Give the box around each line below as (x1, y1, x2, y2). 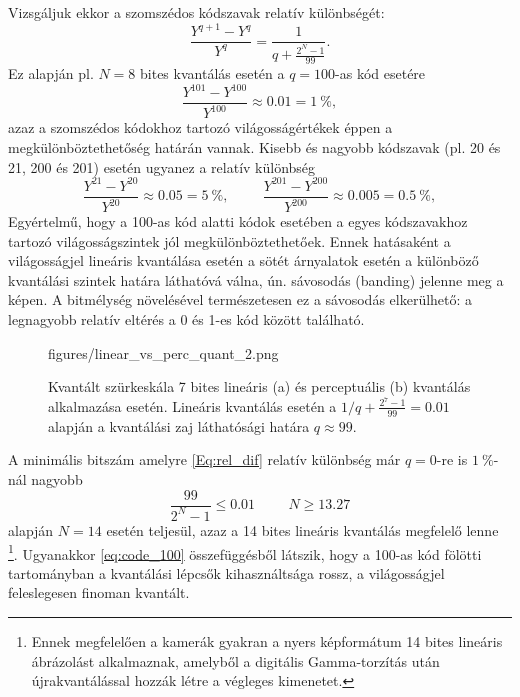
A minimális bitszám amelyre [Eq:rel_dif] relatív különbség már (8, 449, 401, 470)
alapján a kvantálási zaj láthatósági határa (48, 415, 310, 436)
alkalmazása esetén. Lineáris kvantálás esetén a (48, 395, 337, 416)
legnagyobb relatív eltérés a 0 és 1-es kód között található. (8, 309, 365, 330)
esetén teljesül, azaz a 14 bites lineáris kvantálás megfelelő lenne (106, 519, 499, 540)
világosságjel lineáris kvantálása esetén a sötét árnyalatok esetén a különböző (8, 250, 479, 271)
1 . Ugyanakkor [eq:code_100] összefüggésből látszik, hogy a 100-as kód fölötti (8, 540, 482, 564)
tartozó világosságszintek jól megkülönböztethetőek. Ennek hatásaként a (8, 230, 451, 251)
